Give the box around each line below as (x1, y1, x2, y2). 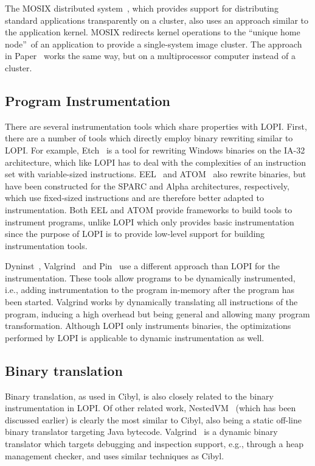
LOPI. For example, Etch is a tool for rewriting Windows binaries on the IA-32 (5, 143, 305, 156)
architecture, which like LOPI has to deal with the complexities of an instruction (5, 155, 306, 168)
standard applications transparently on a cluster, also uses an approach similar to (5, 13, 309, 26)
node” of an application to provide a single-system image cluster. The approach (5, 37, 302, 50)
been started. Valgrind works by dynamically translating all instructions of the (5, 295, 298, 308)
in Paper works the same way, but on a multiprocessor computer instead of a (5, 49, 296, 62)
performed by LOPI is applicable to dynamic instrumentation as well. (5, 331, 265, 344)
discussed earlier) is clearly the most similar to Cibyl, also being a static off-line (5, 413, 302, 426)
